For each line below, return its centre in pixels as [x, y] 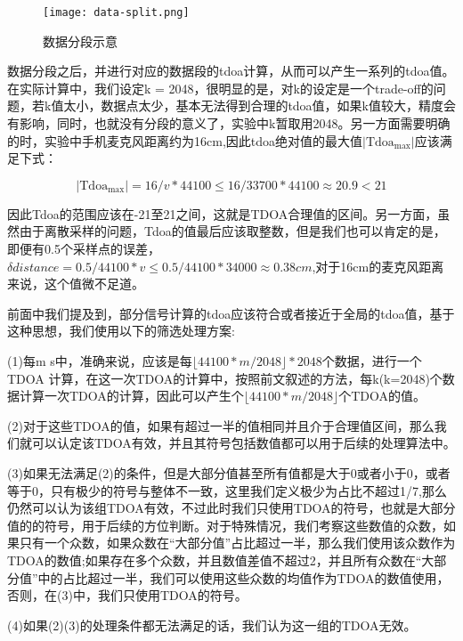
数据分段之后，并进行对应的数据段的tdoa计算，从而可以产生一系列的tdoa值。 [231, 71]
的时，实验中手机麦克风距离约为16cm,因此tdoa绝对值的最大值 [185, 140]
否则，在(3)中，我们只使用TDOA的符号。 [127, 595]
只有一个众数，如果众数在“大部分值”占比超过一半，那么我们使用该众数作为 [237, 543]
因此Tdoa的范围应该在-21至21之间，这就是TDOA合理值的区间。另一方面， [223, 213]
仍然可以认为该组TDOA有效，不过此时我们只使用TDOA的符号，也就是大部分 [231, 508]
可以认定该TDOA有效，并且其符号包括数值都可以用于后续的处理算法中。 [244, 443]
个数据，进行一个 [372, 360]
